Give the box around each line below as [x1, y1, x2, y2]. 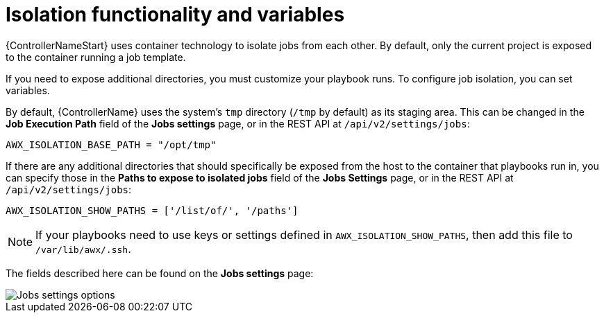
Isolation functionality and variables [6, 3, 345, 26]
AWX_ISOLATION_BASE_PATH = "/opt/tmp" [6, 139, 217, 150]
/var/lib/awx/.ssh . [35, 241, 131, 256]
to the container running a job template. [6, 51, 186, 63]
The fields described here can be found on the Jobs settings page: [6, 267, 314, 279]
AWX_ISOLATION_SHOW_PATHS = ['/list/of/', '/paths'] [6, 204, 299, 216]
